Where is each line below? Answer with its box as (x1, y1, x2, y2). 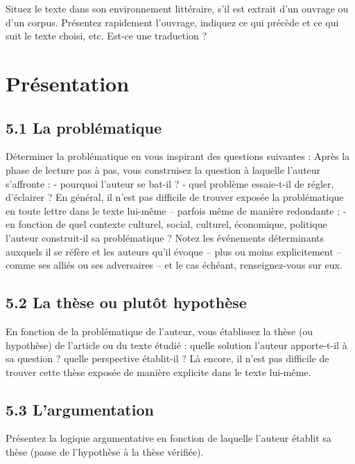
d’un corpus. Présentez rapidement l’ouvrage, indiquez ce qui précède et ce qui (6, 15, 339, 29)
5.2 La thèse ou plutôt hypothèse (6, 292, 247, 313)
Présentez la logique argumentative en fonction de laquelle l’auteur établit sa (6, 431, 331, 445)
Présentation (6, 69, 130, 97)
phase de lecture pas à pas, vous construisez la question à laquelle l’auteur (6, 162, 321, 177)
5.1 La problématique (6, 116, 162, 138)
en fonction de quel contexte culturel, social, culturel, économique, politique (6, 217, 327, 231)
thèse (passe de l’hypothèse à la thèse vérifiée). (6, 445, 204, 459)
